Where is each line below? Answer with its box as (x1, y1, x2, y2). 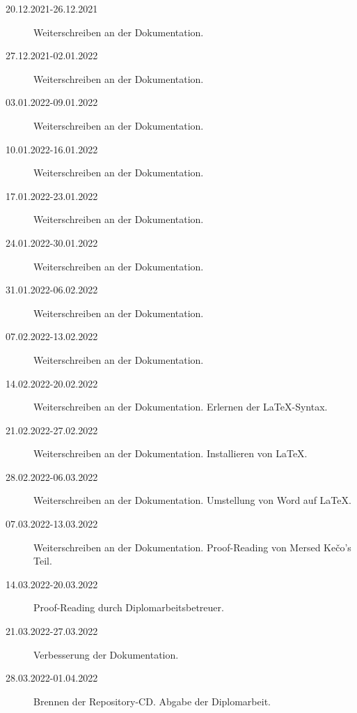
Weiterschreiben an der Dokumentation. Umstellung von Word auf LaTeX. (33, 493, 351, 507)
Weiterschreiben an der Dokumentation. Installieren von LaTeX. (33, 446, 308, 461)
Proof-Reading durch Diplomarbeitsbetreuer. (33, 600, 224, 615)
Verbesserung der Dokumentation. (33, 647, 179, 661)
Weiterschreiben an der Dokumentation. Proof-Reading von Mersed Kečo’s (33, 539, 351, 554)
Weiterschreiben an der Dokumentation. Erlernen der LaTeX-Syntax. (33, 399, 328, 414)
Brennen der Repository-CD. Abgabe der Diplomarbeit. (33, 693, 271, 708)
